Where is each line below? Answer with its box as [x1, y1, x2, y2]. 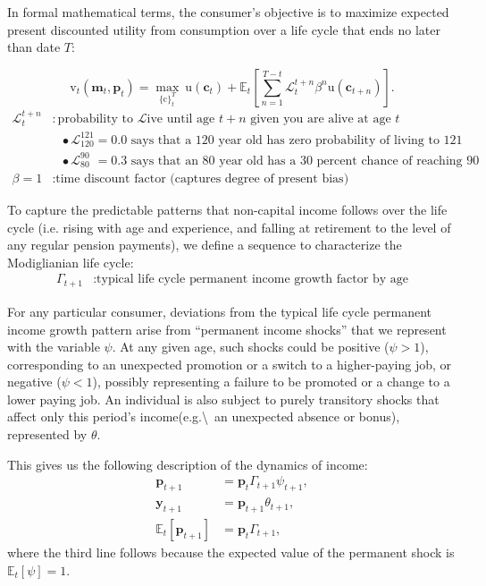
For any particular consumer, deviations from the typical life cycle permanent [7, 301, 432, 320]
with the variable [7, 337, 100, 356]
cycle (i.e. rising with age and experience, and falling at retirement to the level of [7, 217, 451, 236]
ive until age [147, 112, 215, 125]
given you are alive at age [250, 112, 391, 125]
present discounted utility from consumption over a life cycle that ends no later [7, 20, 441, 38]
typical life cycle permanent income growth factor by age [96, 273, 408, 286]
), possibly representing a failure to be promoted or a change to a [92, 372, 450, 391]
